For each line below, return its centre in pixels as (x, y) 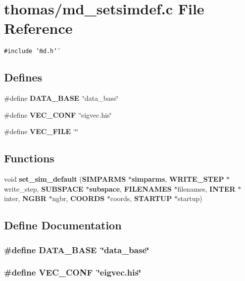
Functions (29, 158)
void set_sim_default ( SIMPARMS (65, 179)
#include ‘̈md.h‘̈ (31, 51)
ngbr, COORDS (78, 198)
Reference (38, 28)
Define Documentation (63, 225)
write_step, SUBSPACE (44, 188)
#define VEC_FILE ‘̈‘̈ (41, 131)
